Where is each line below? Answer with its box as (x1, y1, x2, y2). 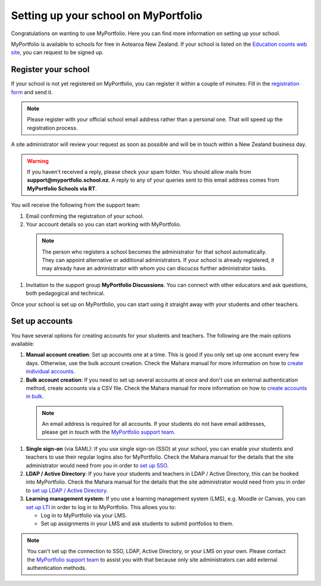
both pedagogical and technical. (26, 289, 105, 297)
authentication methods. (27, 564, 87, 571)
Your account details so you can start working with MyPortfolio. (26, 220, 181, 227)
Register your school (11, 64, 90, 74)
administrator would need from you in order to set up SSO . (26, 462, 169, 469)
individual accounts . (26, 368, 75, 375)
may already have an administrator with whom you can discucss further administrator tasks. (42, 265, 267, 272)
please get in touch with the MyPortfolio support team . (42, 429, 175, 436)
